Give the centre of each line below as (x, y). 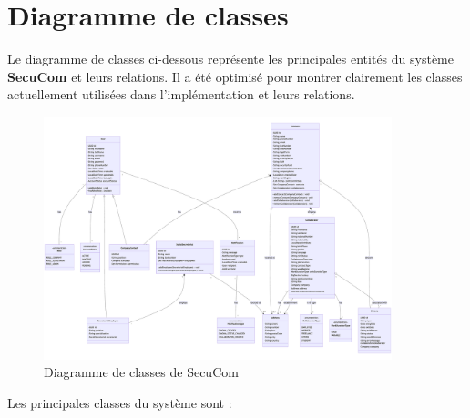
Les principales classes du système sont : (120, 402)
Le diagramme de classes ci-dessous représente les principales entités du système (230, 59)
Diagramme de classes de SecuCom (141, 372)
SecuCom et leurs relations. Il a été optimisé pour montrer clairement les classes (235, 76)
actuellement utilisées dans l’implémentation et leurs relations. (181, 94)
